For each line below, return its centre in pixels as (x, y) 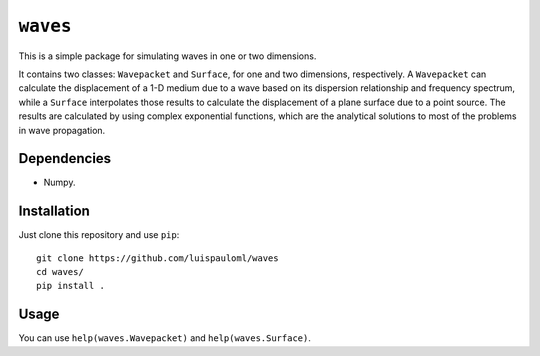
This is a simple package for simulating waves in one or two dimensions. (167, 56)
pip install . (70, 286)
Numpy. (59, 182)
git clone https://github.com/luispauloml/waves (157, 258)
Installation (54, 211)
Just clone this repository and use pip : (99, 235)
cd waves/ (60, 272)
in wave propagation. (62, 130)
